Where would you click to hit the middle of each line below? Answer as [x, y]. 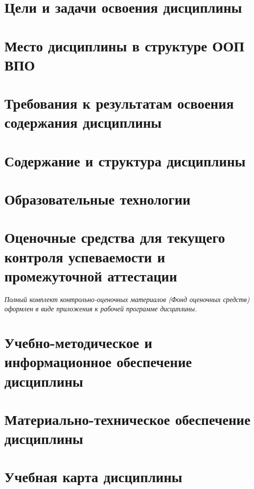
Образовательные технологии [98, 199]
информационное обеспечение [98, 361]
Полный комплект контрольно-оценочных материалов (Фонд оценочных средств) [127, 299]
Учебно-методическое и [79, 342]
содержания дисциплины [83, 122]
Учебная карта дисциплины [93, 477]
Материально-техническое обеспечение [127, 419]
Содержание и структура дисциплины [125, 160]
